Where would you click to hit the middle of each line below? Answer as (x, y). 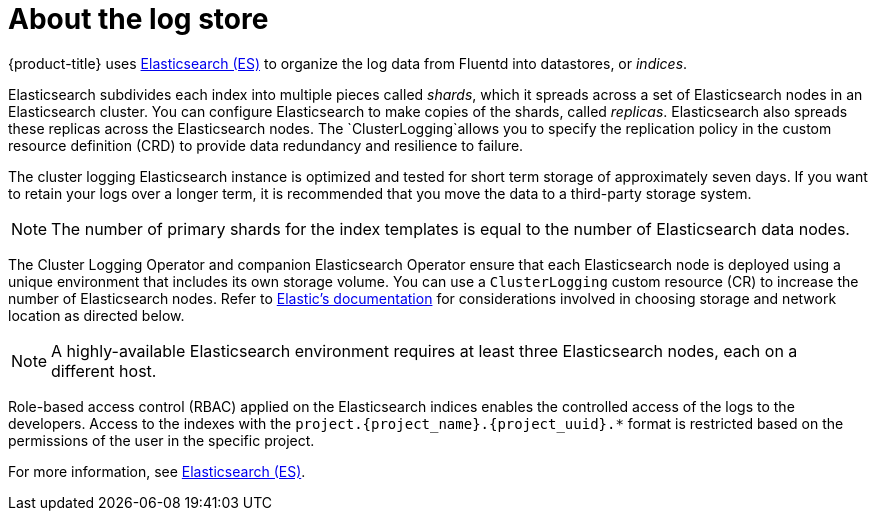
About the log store (138, 19)
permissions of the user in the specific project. (161, 440)
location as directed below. (96, 315)
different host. (104, 370)
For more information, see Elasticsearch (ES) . (157, 471)
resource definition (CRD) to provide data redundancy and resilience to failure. (266, 145)
